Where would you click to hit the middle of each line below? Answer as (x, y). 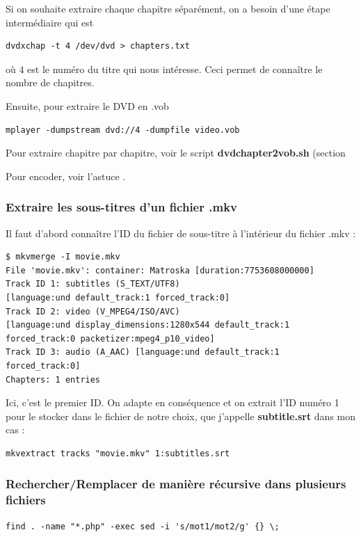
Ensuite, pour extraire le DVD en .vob (87, 105)
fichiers (26, 500)
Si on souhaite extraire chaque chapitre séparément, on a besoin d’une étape (168, 8)
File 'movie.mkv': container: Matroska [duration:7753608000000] (160, 270)
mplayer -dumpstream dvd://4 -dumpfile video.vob (123, 130)
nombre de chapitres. (50, 82)
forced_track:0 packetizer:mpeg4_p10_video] (110, 338)
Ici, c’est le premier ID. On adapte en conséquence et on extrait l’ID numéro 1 (173, 402)
